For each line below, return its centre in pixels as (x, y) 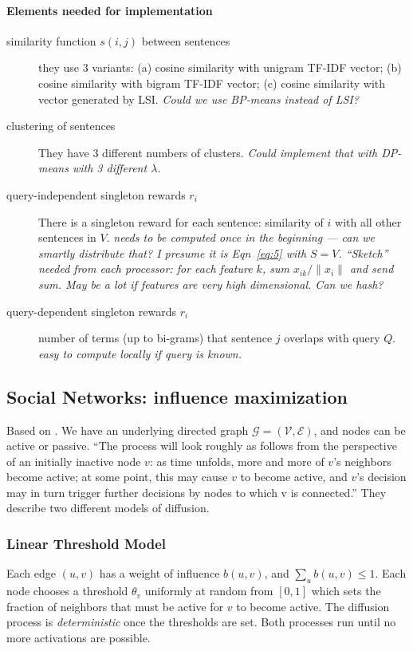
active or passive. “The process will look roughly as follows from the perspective (202, 446)
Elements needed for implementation (110, 10)
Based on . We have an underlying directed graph (128, 430)
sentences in (67, 237)
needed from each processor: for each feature (146, 268)
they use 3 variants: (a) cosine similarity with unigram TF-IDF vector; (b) (220, 67)
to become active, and (294, 477)
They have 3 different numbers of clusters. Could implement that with (208, 152)
